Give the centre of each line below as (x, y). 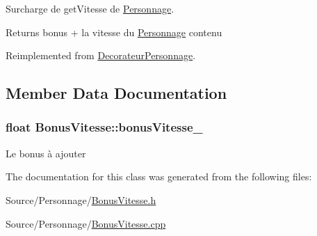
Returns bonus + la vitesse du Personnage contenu (114, 32)
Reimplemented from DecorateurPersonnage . (101, 55)
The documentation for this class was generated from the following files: (159, 176)
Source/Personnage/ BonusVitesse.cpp (86, 223)
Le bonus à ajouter (46, 153)
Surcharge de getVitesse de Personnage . (90, 8)
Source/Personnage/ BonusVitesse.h (81, 199)
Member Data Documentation (116, 93)
